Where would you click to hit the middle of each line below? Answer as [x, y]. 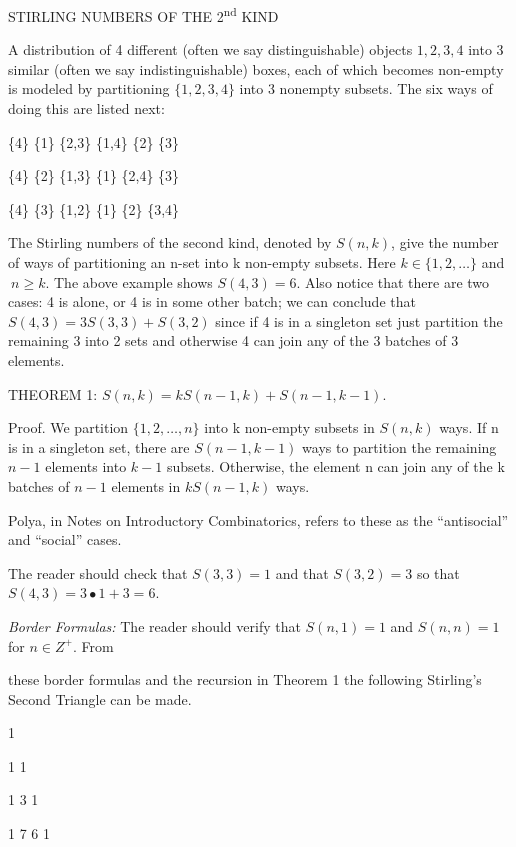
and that [302, 572]
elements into [86, 466]
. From [93, 645]
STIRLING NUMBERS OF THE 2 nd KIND [143, 14]
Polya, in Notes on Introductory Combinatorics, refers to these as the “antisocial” [258, 519]
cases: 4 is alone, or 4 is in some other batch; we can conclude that [212, 301]
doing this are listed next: [86, 108]
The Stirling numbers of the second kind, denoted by [170, 242]
